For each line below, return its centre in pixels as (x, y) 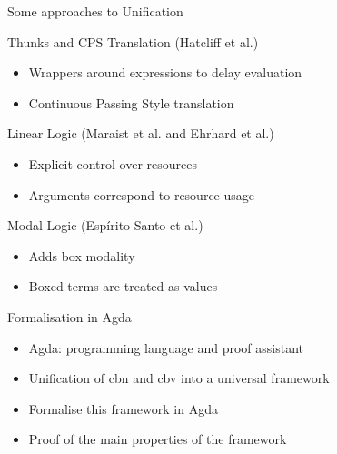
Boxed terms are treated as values (123, 286)
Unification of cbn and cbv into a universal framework (179, 378)
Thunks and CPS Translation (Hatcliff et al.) (133, 41)
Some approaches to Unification (95, 11)
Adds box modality (82, 255)
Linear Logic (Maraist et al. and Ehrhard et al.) (141, 133)
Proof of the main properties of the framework (158, 439)
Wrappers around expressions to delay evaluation (165, 72)
